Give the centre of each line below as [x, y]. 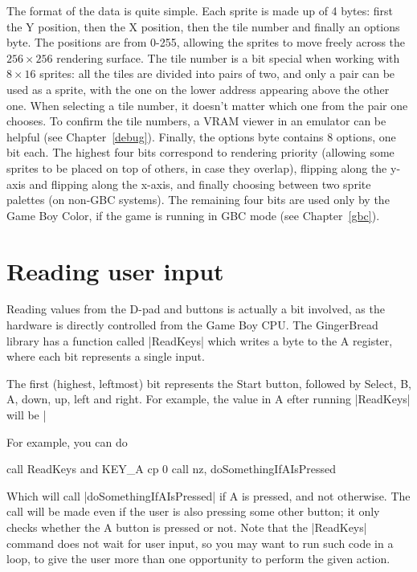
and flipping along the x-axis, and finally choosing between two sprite [200, 184]
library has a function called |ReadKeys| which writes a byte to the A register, [200, 340]
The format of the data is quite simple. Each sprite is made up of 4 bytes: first [200, 10]
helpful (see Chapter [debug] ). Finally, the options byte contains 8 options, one [201, 136]
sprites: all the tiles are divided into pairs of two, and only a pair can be [217, 74]
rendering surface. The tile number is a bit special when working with [228, 57]
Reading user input [115, 270]
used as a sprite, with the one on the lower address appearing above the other [198, 89]
